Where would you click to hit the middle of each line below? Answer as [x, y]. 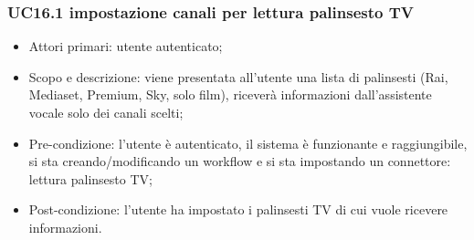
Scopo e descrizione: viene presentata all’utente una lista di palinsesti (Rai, [238, 76]
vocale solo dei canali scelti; [106, 112]
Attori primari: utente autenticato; [126, 46]
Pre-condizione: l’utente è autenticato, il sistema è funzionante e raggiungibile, [248, 143]
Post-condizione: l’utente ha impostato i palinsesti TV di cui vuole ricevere [238, 209]
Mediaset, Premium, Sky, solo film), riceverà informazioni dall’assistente [230, 94]
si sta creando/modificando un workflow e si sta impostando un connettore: [240, 161]
